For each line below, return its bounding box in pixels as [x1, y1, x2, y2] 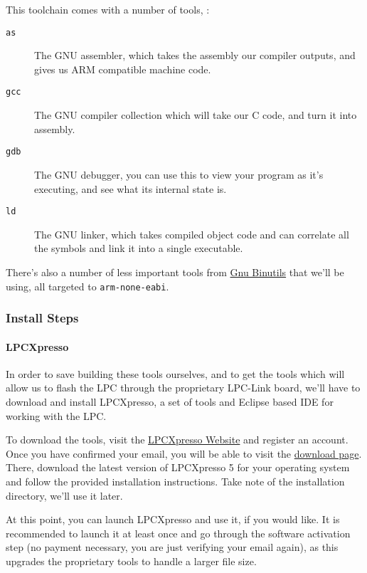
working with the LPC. [6, 408, 107, 423]
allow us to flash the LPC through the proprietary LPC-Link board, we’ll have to [6, 380, 361, 395]
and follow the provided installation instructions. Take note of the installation [6, 474, 345, 489]
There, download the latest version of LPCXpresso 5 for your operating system [6, 460, 350, 475]
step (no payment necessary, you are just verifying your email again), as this [6, 540, 339, 554]
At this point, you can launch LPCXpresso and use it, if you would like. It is [6, 512, 340, 527]
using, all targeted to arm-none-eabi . [6, 278, 169, 293]
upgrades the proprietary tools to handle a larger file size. [6, 553, 257, 568]
